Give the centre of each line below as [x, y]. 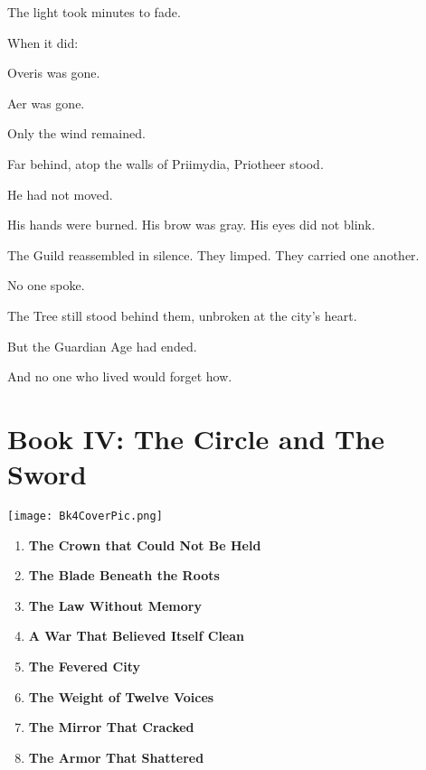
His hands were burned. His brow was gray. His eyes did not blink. [191, 225]
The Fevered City [85, 667]
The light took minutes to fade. [94, 12]
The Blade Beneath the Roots [124, 575]
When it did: [43, 42]
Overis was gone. [54, 73]
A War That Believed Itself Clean [137, 636]
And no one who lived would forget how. [120, 376]
